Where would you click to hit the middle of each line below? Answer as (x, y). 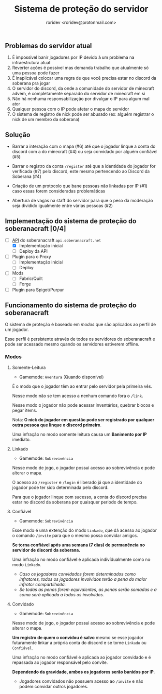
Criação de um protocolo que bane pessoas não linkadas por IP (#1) (80, 186)
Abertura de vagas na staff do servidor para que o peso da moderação (82, 201)
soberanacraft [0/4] (36, 229)
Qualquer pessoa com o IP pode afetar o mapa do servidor (71, 109)
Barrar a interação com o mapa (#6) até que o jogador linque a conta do (84, 146)
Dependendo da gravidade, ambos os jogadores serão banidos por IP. (83, 672)
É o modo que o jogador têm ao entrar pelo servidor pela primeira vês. (82, 386)
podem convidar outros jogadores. (54, 686)
